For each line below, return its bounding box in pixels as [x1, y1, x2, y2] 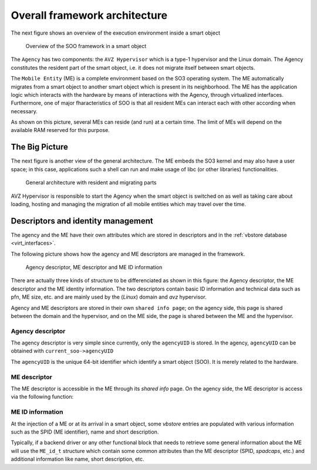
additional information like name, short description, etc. [11, 455, 144, 463]
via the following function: [11, 393, 74, 400]
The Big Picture [11, 142, 69, 152]
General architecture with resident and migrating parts [25, 179, 157, 186]
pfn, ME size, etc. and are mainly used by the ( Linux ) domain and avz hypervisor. [11, 293, 207, 300]
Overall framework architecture [11, 9, 167, 22]
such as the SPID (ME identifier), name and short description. [11, 428, 159, 435]
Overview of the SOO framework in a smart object [25, 42, 147, 49]
